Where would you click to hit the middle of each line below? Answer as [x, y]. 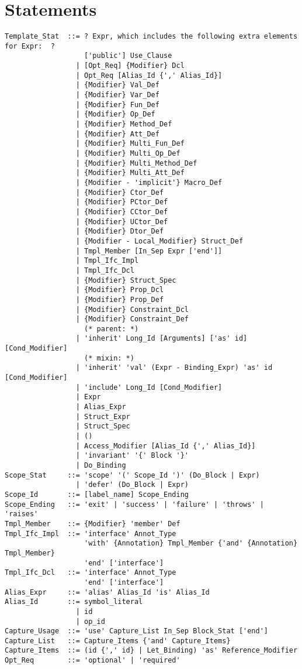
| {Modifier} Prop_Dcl [120, 290]
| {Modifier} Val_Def [117, 85]
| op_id [90, 621]
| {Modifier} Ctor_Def [120, 192]
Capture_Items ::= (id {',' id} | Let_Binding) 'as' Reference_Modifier [151, 651]
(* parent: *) [112, 329]
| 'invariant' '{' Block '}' [132, 456]
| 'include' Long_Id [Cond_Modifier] [149, 387]
